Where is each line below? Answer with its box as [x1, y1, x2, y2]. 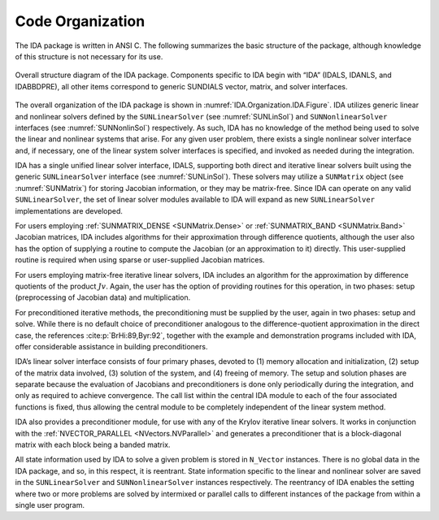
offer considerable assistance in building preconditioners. [15, 341, 208, 351]
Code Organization [15, 12, 146, 30]
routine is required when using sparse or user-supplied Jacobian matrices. [15, 255, 265, 265]
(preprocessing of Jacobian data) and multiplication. [15, 292, 191, 302]
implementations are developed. [15, 206, 124, 215]
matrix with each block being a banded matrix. [15, 440, 171, 450]
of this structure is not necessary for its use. [15, 51, 163, 61]
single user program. [15, 500, 85, 509]
